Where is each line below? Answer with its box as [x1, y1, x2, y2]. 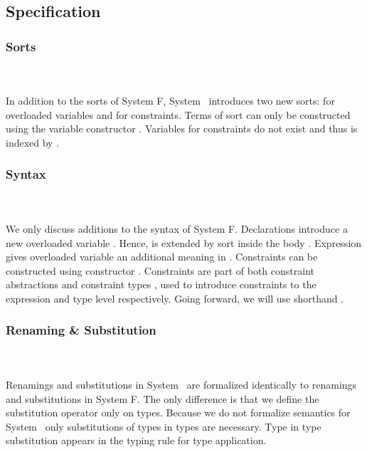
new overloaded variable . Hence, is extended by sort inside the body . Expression [6, 235, 362, 250]
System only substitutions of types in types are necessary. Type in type [6, 419, 321, 433]
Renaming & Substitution [6, 321, 156, 339]
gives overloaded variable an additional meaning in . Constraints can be [6, 249, 318, 264]
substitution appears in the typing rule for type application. [6, 433, 267, 448]
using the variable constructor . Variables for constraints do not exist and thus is [6, 121, 358, 136]
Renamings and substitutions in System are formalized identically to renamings [6, 377, 357, 391]
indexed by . [6, 135, 60, 149]
